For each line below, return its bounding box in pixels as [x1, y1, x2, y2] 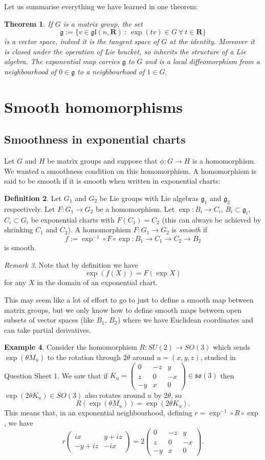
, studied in [200, 351, 236, 362]
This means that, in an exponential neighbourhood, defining [4, 407, 192, 418]
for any [4, 277, 27, 288]
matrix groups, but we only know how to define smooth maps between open [4, 304, 242, 315]
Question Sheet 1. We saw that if [4, 370, 108, 381]
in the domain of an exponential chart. [37, 277, 158, 288]
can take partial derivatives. [4, 324, 92, 335]
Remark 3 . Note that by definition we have [4, 259, 138, 270]
